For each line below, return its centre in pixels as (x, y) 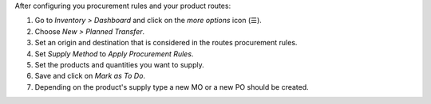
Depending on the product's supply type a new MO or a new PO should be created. (172, 87)
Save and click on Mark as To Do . (90, 76)
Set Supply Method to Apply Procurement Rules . (114, 54)
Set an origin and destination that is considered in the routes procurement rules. (166, 43)
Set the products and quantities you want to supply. (119, 64)
